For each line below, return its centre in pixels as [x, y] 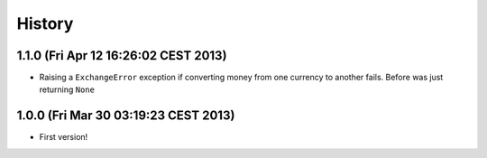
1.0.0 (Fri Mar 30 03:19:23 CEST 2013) [126, 116]
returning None [67, 89]
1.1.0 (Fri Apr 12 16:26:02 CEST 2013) [122, 56]
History [45, 23]
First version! [64, 137]
